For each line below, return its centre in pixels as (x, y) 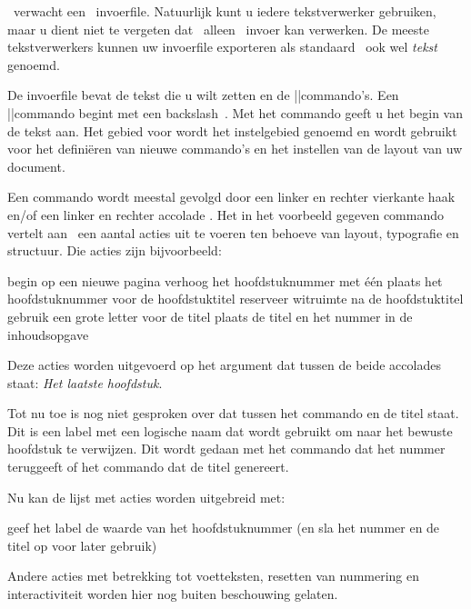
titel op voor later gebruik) (82, 545)
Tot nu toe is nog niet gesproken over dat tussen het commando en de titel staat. (233, 413)
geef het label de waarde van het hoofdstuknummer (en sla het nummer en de (224, 528)
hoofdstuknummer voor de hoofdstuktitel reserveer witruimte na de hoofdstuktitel (235, 299)
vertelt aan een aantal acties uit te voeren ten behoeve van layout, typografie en (233, 232)
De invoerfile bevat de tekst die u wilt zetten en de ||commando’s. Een (203, 95)
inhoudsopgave (48, 334)
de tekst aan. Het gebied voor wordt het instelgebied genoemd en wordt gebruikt (232, 130)
